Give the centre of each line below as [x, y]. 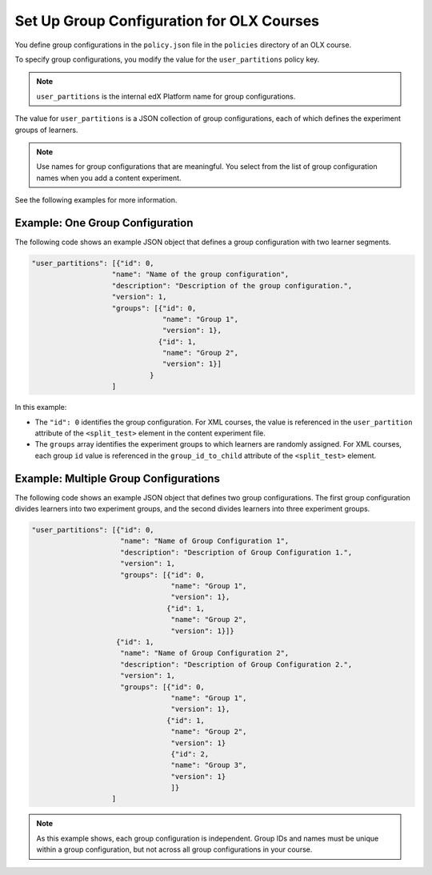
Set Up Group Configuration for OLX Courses [167, 21]
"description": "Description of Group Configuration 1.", [236, 552]
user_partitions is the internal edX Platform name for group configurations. [166, 96]
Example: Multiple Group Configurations [117, 478]
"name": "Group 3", [209, 765]
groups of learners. [46, 130]
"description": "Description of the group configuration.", [232, 285]
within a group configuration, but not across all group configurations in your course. [174, 849]
